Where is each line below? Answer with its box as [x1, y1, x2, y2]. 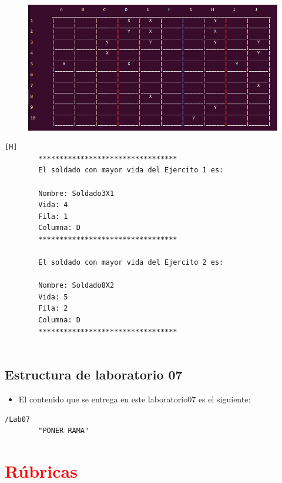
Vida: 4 [38, 201, 68, 209]
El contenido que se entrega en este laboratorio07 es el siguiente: [18, 393, 251, 405]
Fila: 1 [38, 212, 68, 221]
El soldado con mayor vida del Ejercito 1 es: [38, 166, 224, 175]
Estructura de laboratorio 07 [5, 365, 183, 384]
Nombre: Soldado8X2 [38, 281, 115, 290]
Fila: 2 [38, 304, 68, 313]
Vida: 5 [38, 292, 68, 301]
